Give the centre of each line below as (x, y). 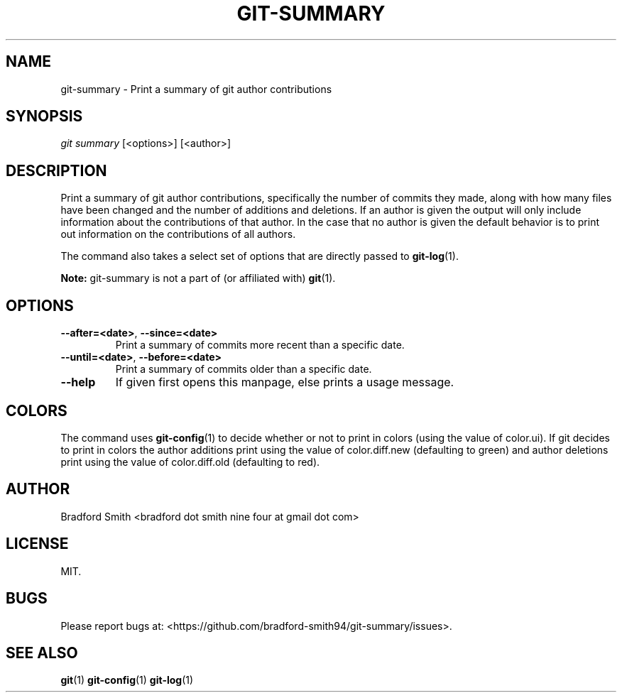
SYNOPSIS (44, 116)
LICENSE (37, 544)
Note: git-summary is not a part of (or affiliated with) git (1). (198, 278)
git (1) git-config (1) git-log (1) (127, 680)
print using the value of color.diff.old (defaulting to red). (190, 462)
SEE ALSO (42, 653)
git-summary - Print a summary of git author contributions (196, 89)
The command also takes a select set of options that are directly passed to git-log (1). (260, 256)
